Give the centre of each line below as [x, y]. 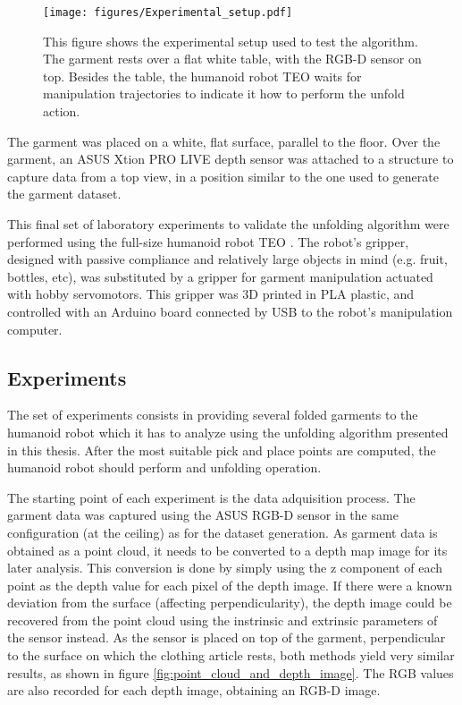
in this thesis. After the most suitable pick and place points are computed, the [222, 450]
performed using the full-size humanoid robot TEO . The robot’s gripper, [208, 241]
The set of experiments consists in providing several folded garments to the [213, 415]
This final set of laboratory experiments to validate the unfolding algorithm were [228, 224]
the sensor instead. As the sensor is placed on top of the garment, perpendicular [227, 637]
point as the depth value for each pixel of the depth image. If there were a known [230, 585]
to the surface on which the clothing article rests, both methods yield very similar [231, 655]
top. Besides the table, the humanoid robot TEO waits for [202, 76]
